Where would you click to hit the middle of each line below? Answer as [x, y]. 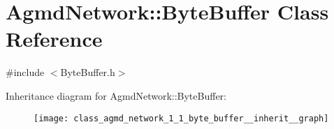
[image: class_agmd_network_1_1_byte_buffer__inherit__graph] [181, 118]
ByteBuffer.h [88, 72]
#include [25, 72]
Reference [54, 39]
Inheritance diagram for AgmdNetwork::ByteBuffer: [116, 95]
